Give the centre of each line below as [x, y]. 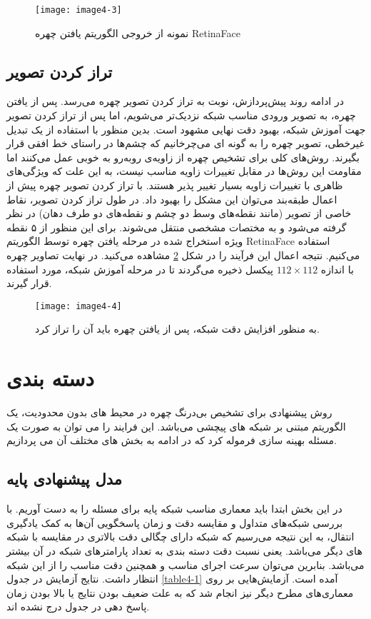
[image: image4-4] [78, 306]
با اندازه [337, 269]
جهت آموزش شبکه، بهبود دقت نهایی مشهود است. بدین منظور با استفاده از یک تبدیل [186, 129]
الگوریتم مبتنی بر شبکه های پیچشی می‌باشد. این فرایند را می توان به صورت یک [176, 426]
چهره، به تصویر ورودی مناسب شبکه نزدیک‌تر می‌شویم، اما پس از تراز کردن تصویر [181, 115]
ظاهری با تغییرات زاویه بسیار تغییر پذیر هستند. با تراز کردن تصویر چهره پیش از [175, 185]
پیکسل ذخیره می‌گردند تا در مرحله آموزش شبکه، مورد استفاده [140, 269]
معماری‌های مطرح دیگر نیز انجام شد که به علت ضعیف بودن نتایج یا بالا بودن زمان [180, 592]
